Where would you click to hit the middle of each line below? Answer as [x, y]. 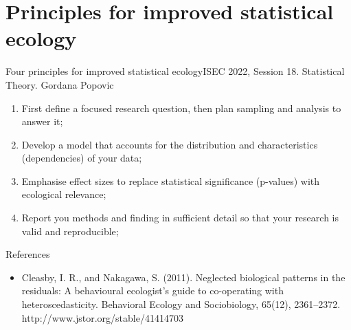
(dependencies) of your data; [82, 158]
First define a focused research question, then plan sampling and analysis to [181, 108]
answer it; [42, 121]
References [28, 254]
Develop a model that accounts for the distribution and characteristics [170, 144]
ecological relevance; [64, 194]
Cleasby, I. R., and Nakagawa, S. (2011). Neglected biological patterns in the [183, 277]
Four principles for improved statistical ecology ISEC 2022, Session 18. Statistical [175, 71]
